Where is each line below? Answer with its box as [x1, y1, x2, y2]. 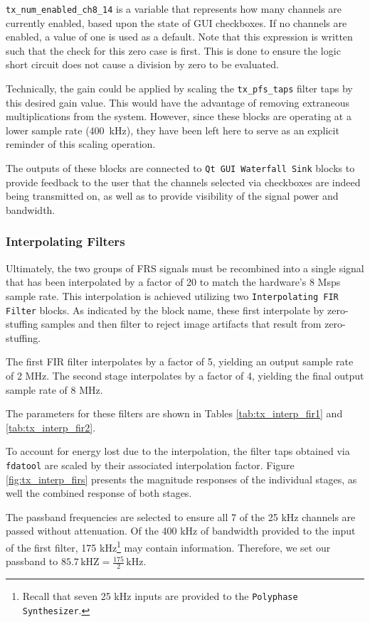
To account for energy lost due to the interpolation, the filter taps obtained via [6, 444, 350, 459]
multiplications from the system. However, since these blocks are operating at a [6, 109, 351, 124]
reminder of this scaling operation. [6, 136, 156, 151]
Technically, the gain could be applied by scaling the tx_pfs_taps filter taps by [6, 81, 353, 96]
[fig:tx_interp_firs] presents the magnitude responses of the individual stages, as [6, 471, 357, 486]
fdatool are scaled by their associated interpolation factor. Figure [6, 457, 295, 472]
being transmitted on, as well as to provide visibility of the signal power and [6, 188, 339, 203]
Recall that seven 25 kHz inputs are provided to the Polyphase [22, 589, 298, 604]
